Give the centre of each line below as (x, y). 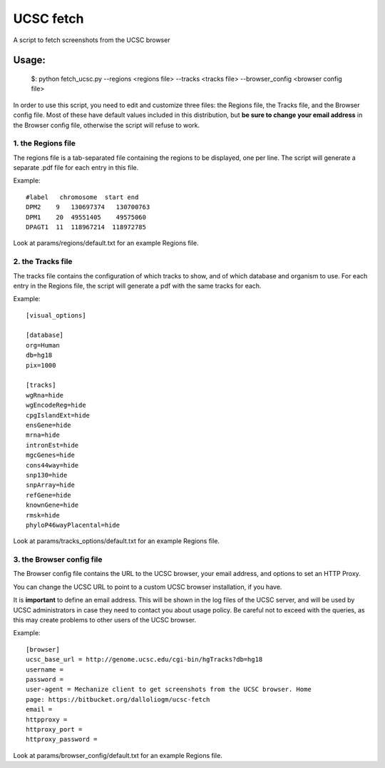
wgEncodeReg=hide (56, 405)
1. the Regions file (45, 143)
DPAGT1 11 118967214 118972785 (86, 227)
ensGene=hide (48, 425)
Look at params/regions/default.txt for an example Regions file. (106, 243)
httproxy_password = (62, 739)
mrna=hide (43, 435)
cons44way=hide (52, 465)
